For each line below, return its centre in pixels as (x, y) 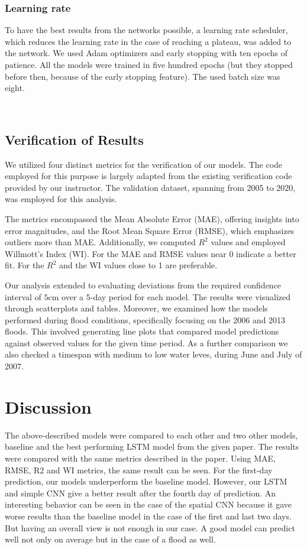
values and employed (248, 242)
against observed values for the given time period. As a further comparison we (146, 342)
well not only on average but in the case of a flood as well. (110, 539)
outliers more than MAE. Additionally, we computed (100, 242)
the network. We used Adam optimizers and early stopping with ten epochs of (146, 53)
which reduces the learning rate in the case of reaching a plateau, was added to (148, 41)
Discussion (48, 406)
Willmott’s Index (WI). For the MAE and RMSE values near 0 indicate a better (151, 253)
